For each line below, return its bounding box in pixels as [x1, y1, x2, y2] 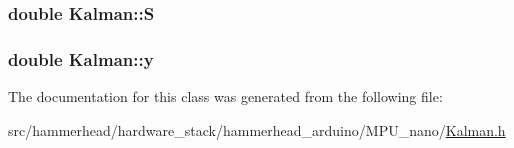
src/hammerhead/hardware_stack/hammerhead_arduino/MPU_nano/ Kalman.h [8, 119, 506, 140]
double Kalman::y [8, 46, 154, 71]
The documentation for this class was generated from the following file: [8, 86, 443, 107]
